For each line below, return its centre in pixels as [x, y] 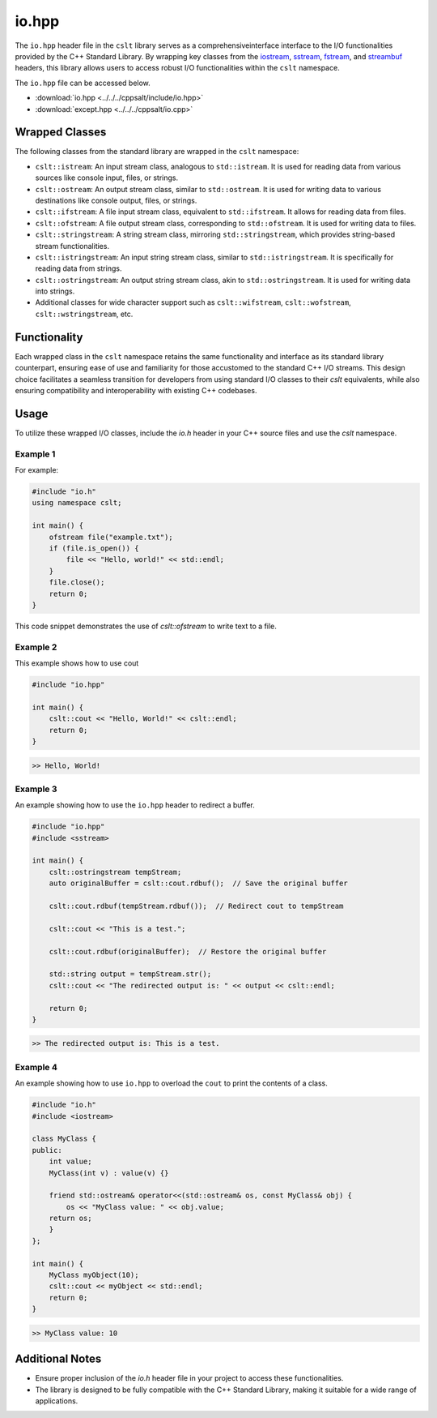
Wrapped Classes [61, 133]
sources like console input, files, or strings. [106, 178]
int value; [70, 1162]
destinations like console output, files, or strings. [116, 200]
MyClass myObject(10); [94, 1275]
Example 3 [36, 789]
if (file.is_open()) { [94, 548]
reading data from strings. [78, 268]
